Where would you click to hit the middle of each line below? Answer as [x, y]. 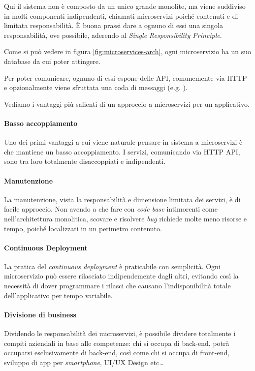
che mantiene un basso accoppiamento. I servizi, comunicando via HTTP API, [122, 151]
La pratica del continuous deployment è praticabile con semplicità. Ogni [112, 266]
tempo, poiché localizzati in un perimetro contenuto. [83, 228]
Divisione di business [40, 314]
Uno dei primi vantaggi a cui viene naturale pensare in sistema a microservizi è [123, 142]
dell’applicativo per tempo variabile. [58, 295]
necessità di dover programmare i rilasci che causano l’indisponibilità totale [117, 286]
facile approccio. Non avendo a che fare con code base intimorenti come [111, 209]
